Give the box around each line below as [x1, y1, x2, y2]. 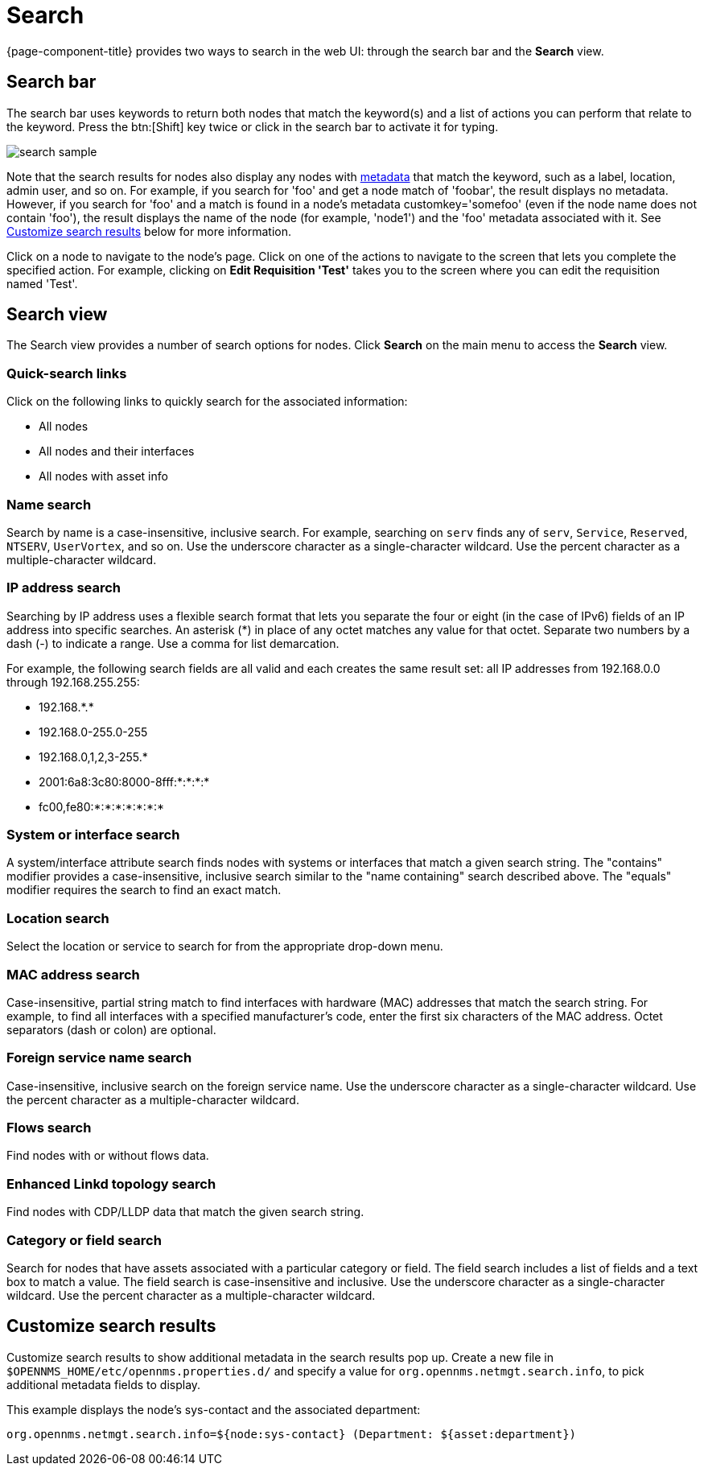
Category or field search [6, 1231, 162, 1248]
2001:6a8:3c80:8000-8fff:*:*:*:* [39, 774, 210, 789]
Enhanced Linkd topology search [6, 1175, 216, 1192]
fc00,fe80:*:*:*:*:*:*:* [39, 799, 164, 814]
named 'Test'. [6, 276, 78, 291]
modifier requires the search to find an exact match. [6, 883, 282, 897]
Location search [6, 909, 109, 926]
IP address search [6, 579, 121, 596]
